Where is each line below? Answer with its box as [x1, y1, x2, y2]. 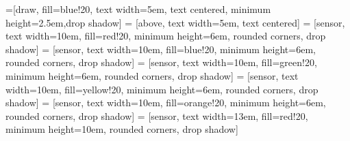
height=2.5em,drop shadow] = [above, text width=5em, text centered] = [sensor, [5, 15, 345, 29]
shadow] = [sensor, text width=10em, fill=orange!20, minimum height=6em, [5, 95, 326, 110]
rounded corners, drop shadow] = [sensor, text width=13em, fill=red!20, [5, 108, 308, 123]
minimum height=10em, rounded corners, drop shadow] [5, 122, 238, 136]
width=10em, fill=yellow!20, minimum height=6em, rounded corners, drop [5, 82, 318, 96]
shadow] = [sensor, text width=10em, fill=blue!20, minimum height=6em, [5, 42, 316, 56]
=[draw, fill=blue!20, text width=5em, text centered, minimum [5, 2, 271, 16]
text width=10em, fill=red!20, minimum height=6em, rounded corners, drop [5, 29, 326, 43]
